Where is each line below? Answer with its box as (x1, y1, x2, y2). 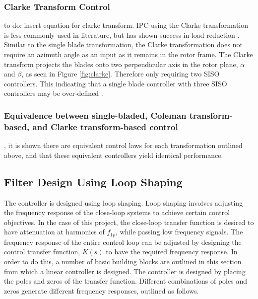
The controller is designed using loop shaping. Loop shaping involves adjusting (4, 197, 243, 208)
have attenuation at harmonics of (4, 226, 105, 237)
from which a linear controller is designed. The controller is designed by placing (4, 266, 246, 276)
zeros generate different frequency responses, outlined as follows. (4, 285, 199, 296)
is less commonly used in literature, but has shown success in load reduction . (4, 29, 240, 40)
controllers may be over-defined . (4, 88, 103, 98)
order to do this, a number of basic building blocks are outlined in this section (4, 256, 242, 266)
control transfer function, (4, 246, 80, 257)
